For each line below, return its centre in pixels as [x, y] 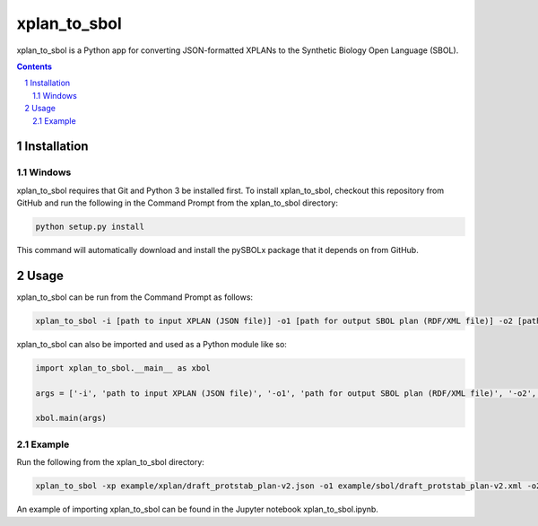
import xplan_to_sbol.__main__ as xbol [123, 368]
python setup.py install [90, 227]
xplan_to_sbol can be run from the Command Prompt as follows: [135, 297]
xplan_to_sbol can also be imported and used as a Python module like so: [152, 344]
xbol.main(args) [71, 418]
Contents [35, 66]
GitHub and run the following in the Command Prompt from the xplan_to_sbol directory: [177, 203]
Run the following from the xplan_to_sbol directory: [111, 462]
